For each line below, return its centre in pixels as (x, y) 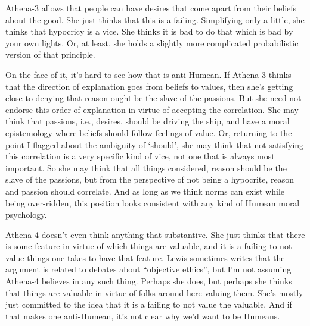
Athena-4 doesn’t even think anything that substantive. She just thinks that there (155, 234)
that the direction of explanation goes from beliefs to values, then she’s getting (149, 86)
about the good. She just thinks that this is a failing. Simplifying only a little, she (155, 19)
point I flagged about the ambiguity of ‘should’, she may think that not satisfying (155, 144)
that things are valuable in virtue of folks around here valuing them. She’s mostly (154, 292)
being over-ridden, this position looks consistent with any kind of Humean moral (153, 203)
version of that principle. (50, 54)
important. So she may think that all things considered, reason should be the (146, 167)
